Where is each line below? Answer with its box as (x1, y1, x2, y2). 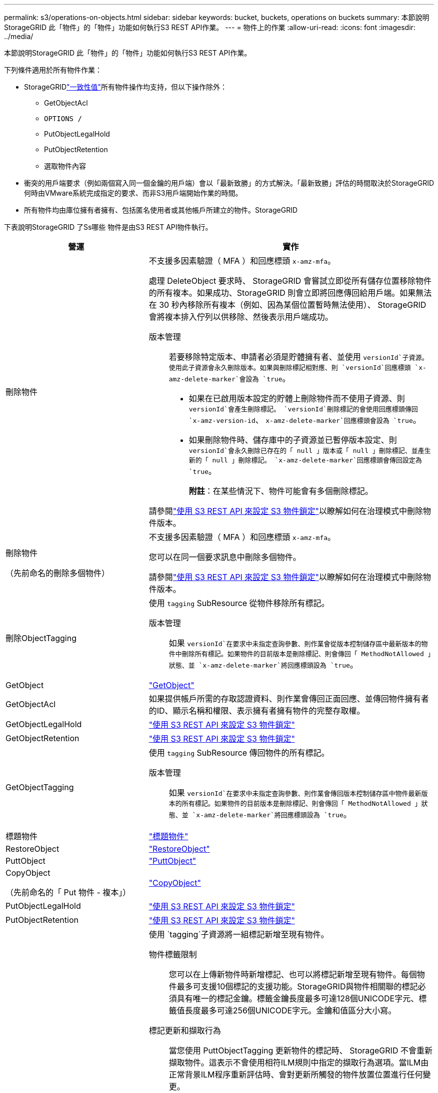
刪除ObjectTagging (5, 633, 76, 643)
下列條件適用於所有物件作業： (4, 66, 102, 74)
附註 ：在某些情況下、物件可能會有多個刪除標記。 (188, 486, 373, 496)
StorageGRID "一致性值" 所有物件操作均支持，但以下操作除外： (24, 83, 227, 91)
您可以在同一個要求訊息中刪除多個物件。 (148, 552, 301, 562)
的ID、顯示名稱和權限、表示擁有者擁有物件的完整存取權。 (148, 706, 365, 716)
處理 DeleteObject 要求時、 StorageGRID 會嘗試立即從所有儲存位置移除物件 (148, 276, 431, 286)
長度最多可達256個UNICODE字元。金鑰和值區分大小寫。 (184, 1005, 396, 1015)
